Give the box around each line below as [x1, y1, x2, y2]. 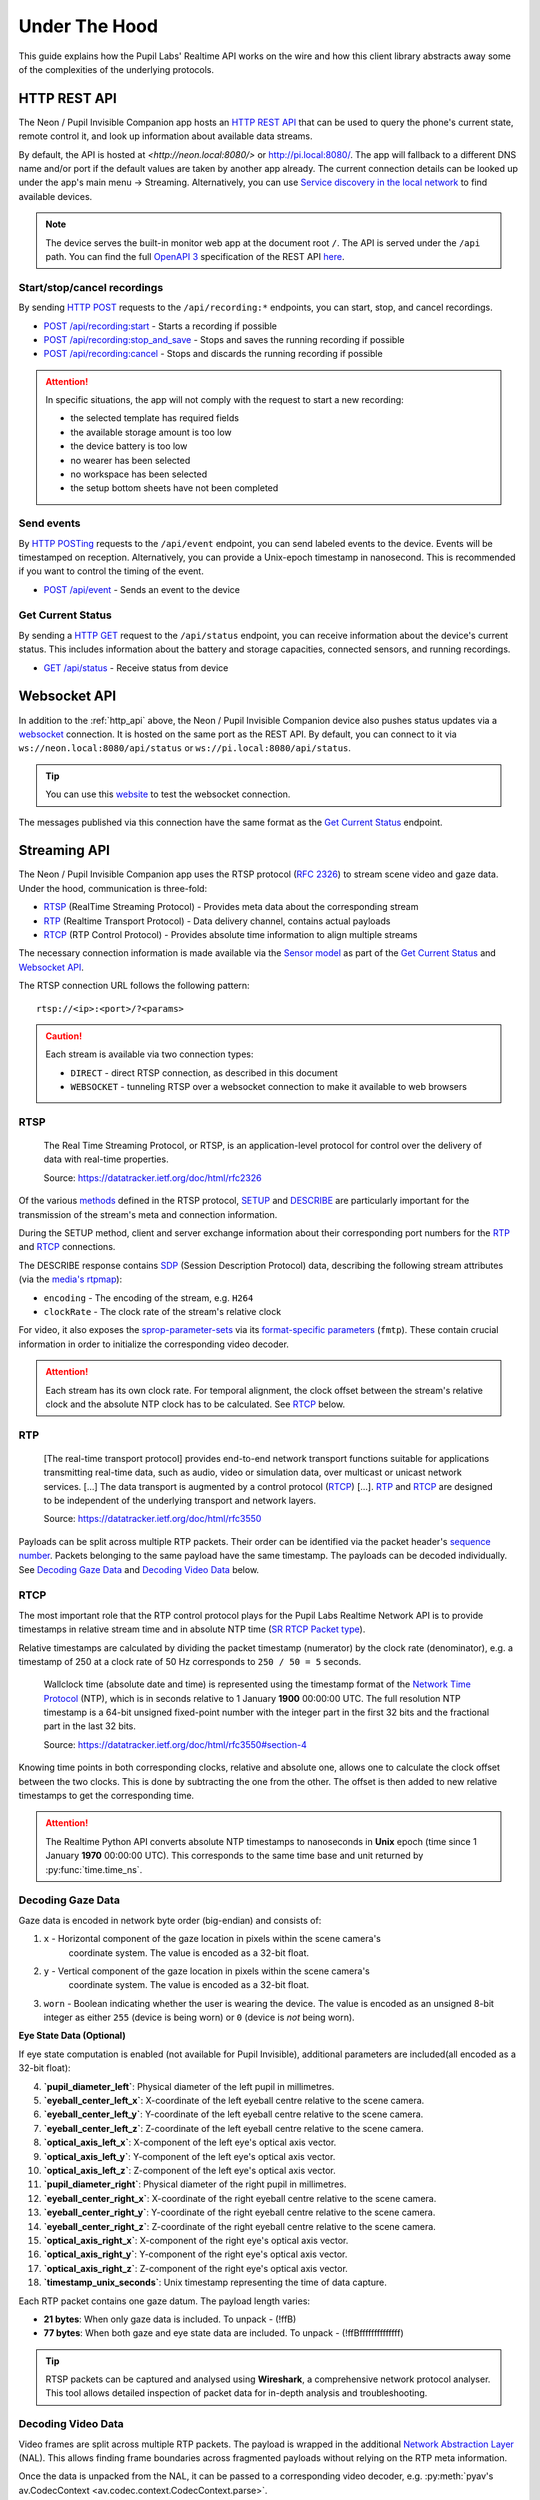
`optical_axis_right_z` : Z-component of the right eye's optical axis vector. [43, 2262, 349, 2274]
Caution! [45, 1030, 83, 1042]
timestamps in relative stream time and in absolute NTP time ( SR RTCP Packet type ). [18, 1623, 366, 1635]
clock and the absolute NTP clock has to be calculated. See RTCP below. [45, 1398, 346, 1410]
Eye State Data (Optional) [18, 2030, 126, 2042]
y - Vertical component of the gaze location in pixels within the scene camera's [43, 1965, 370, 1977]
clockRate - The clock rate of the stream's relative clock [43, 1305, 282, 1317]
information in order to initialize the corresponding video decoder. [18, 1338, 290, 1350]
